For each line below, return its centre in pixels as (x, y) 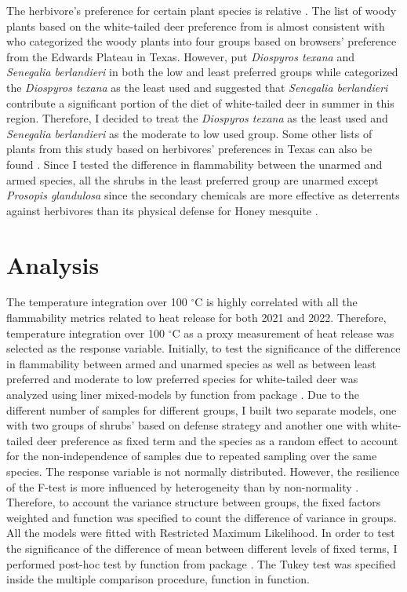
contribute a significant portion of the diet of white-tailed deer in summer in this (200, 102)
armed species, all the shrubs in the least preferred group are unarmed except (193, 179)
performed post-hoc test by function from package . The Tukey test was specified (201, 563)
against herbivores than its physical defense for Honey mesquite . (162, 210)
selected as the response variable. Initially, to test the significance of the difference (203, 348)
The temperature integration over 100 (97, 302)
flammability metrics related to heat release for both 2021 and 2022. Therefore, (196, 318)
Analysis (53, 264)
